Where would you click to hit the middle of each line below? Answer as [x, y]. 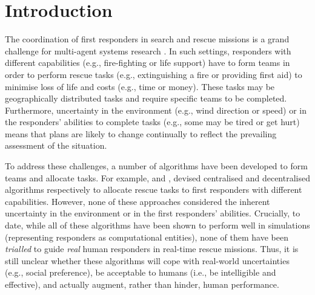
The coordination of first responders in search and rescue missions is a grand [147, 39]
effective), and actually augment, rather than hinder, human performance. [142, 284]
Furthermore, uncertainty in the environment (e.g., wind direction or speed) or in [156, 110]
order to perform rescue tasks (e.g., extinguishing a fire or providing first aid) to [154, 74]
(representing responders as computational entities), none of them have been [147, 237]
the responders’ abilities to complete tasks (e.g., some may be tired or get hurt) [152, 122]
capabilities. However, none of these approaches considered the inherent [138, 201]
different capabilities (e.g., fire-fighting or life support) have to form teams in [148, 63]
